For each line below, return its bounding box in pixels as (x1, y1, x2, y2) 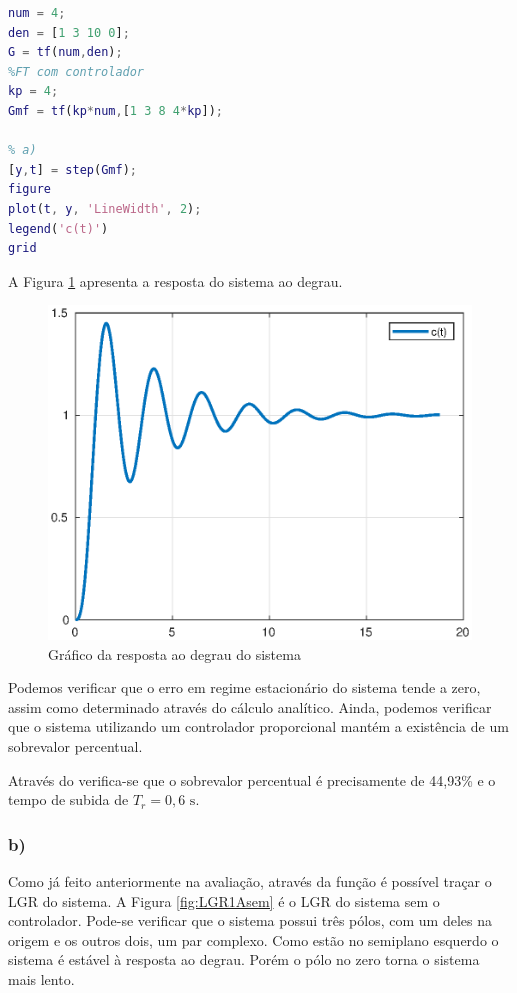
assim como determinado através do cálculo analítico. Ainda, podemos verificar (8, 696, 492, 717)
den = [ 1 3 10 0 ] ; (8, 25, 130, 40)
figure (8, 182, 51, 197)
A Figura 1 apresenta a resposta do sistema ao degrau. (8, 270, 343, 291)
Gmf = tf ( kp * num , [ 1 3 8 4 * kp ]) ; (8, 103, 224, 118)
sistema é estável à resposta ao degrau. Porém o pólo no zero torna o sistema (8, 949, 480, 970)
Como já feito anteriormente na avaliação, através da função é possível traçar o (8, 871, 492, 892)
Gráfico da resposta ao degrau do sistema (48, 643, 301, 664)
